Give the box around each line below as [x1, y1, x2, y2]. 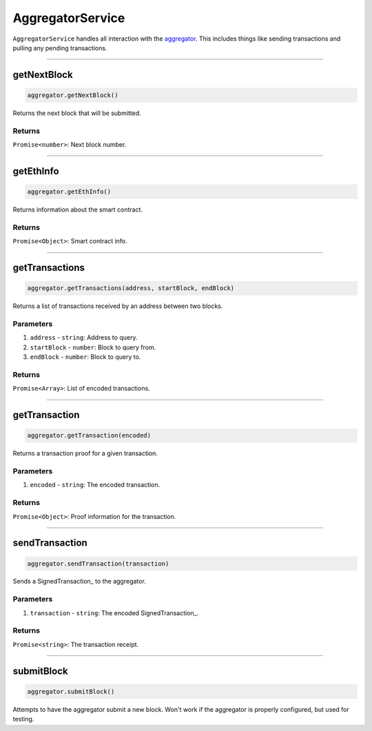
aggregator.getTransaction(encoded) [27, 431, 152, 440]
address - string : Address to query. [30, 333, 138, 342]
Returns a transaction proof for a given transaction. [12, 449, 158, 457]
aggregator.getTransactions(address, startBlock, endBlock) [27, 285, 235, 292]
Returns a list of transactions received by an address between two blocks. [12, 302, 223, 310]
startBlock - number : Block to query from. [30, 343, 156, 351]
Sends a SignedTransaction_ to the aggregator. [12, 577, 146, 586]
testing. [12, 715, 34, 723]
